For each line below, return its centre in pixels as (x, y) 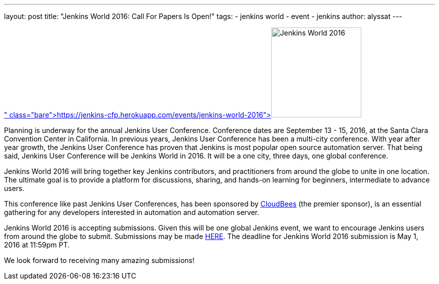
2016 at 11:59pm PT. (37, 245)
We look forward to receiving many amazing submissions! (99, 260)
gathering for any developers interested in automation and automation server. (132, 212)
